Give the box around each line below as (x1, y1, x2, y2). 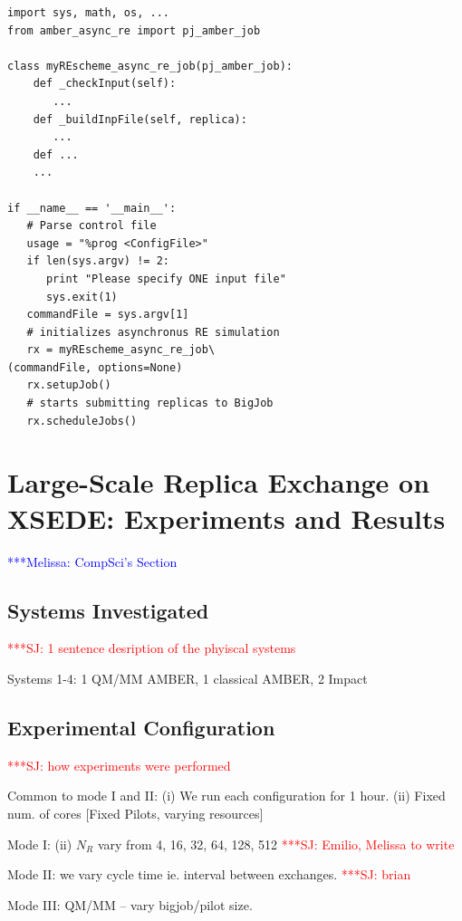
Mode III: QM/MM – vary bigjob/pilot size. (7, 895, 253, 914)
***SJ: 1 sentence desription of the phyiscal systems (7, 638, 296, 657)
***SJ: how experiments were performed (7, 755, 231, 774)
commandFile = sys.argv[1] (26, 308, 189, 321)
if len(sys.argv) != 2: (26, 254, 169, 268)
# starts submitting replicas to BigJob (26, 397, 274, 410)
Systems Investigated (7, 596, 209, 624)
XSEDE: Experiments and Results (7, 499, 446, 536)
